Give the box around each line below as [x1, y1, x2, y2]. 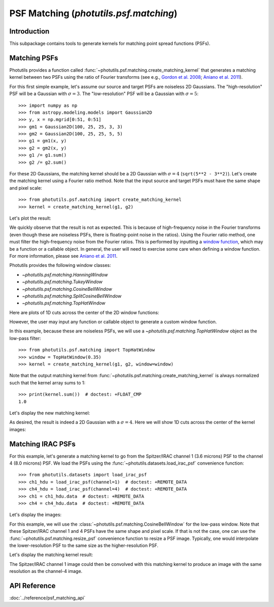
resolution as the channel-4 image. [9, 568, 83, 574]
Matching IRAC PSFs [9, 440, 76, 448]
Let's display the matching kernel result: [9, 552, 93, 558]
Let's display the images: [9, 511, 62, 518]
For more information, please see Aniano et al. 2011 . [9, 253, 118, 259]
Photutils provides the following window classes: [9, 262, 111, 268]
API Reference [9, 581, 56, 590]
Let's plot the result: [9, 215, 52, 221]
